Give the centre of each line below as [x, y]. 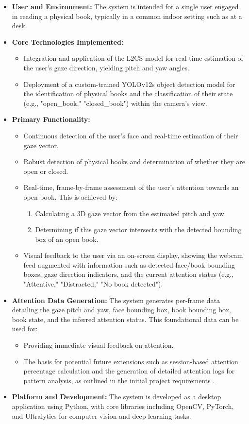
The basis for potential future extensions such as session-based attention [131, 361]
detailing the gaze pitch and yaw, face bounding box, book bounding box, [121, 310]
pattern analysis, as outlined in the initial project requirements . [119, 380]
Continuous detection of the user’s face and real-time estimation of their [131, 135]
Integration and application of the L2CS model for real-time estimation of [133, 58]
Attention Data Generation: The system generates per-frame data [116, 300]
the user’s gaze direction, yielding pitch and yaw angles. [106, 67]
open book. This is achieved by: [71, 196]
